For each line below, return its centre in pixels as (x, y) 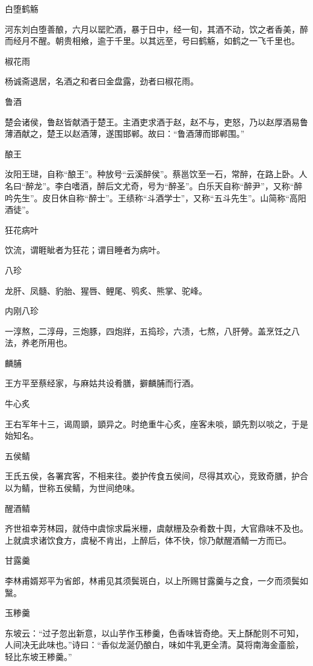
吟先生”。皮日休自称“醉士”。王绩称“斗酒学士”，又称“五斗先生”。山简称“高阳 (156, 197)
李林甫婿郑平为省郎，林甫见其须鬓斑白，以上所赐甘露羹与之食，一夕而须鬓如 (156, 580)
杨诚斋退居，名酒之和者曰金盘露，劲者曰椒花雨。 (102, 81)
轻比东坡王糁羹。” (39, 656)
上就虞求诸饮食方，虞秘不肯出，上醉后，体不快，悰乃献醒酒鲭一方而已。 (148, 540)
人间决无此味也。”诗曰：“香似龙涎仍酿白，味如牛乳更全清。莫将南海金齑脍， (154, 645)
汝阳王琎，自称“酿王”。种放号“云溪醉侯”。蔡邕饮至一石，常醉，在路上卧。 (152, 174)
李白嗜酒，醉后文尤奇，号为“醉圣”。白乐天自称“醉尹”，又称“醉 (179, 185)
